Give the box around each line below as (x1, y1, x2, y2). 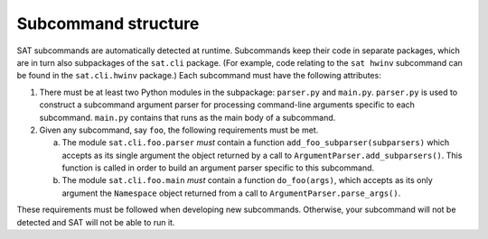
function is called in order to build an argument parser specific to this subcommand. (61, 162, 375, 173)
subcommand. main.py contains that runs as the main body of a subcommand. (39, 112, 336, 123)
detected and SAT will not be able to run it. (16, 216, 175, 227)
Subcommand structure (16, 14, 200, 33)
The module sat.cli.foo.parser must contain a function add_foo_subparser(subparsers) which (61, 137, 450, 148)
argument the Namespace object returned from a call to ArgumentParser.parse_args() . (61, 188, 401, 198)
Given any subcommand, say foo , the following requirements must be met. (39, 124, 319, 135)
